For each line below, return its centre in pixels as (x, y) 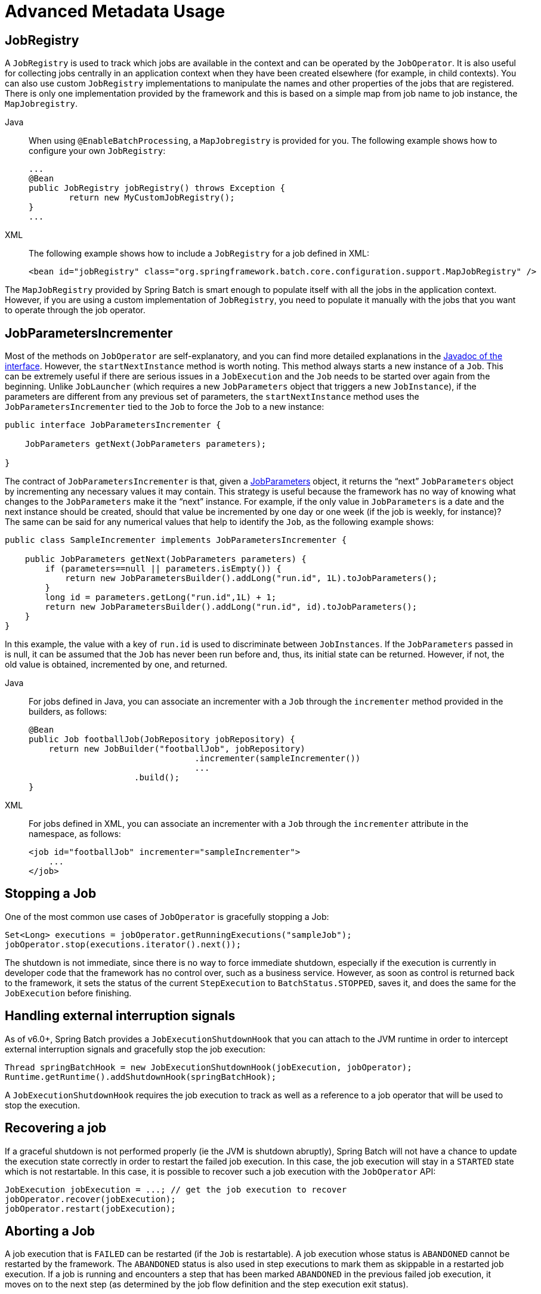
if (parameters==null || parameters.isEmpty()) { (163, 569)
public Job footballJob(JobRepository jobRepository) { (162, 739)
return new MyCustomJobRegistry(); (152, 198)
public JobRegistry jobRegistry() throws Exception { (157, 188)
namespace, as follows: (75, 834)
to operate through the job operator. (75, 310)
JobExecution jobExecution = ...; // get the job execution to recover (176, 1189)
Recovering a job (56, 1128)
